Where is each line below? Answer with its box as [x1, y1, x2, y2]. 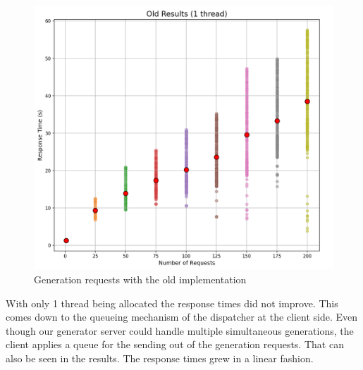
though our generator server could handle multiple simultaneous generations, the [6, 323, 354, 338]
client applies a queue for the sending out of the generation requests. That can [6, 337, 344, 352]
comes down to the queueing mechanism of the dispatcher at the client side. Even [6, 309, 358, 324]
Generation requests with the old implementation [34, 271, 247, 286]
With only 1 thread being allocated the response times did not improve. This [6, 295, 338, 310]
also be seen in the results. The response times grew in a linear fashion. [6, 350, 314, 365]
